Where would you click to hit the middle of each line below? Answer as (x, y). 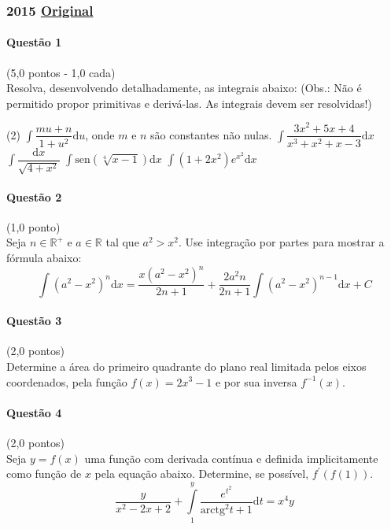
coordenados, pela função (67, 381)
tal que (122, 242)
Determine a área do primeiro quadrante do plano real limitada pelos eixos (186, 366)
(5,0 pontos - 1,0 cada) (61, 72)
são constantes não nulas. (211, 134)
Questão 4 (34, 412)
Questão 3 (34, 321)
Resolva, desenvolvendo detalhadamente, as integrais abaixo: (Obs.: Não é (184, 88)
